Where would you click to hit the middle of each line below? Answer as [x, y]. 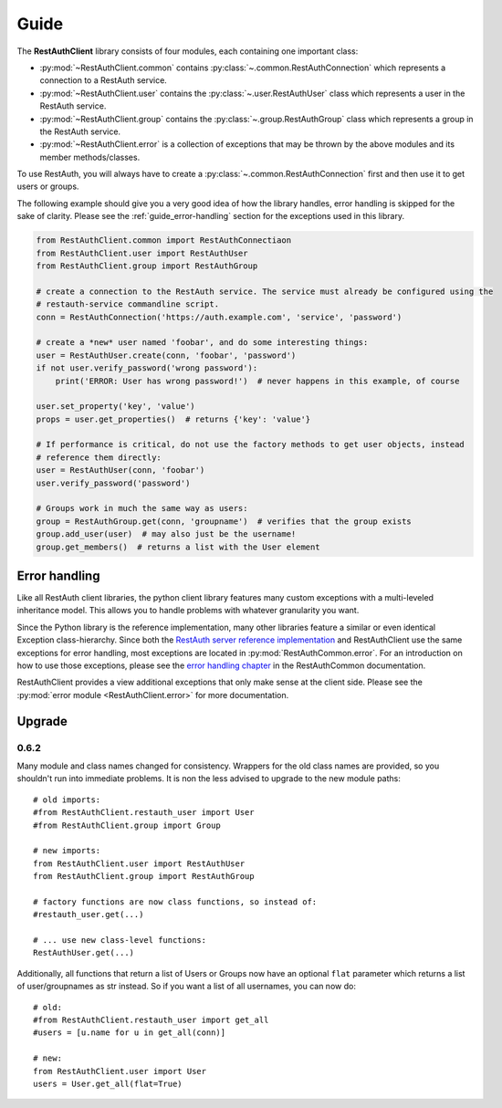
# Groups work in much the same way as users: [142, 508]
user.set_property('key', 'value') [115, 407]
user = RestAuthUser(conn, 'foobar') [120, 470]
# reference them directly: [99, 457]
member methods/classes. [90, 157]
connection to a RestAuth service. [104, 80]
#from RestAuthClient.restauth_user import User [144, 813]
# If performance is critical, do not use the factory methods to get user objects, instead [250, 444]
